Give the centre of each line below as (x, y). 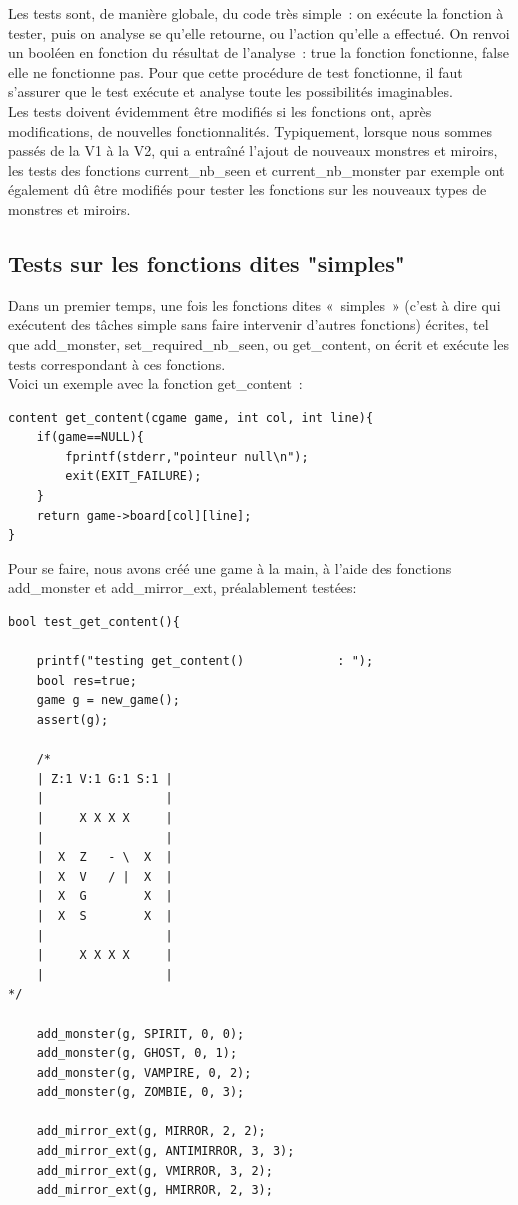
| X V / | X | (104, 876)
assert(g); (72, 720)
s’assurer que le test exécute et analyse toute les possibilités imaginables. (230, 91)
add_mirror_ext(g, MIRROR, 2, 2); (151, 1131)
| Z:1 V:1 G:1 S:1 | (104, 778)
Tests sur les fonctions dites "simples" (206, 262)
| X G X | (104, 896)
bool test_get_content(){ (94, 622)
